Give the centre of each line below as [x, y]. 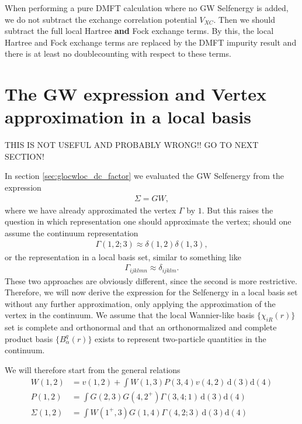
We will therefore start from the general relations [93, 369]
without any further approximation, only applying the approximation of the [140, 303]
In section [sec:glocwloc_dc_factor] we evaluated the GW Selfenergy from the [144, 176]
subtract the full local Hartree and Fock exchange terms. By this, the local [139, 31]
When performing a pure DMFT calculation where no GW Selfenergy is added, [147, 8]
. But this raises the [237, 210]
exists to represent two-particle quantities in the [180, 338]
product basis [29, 338]
